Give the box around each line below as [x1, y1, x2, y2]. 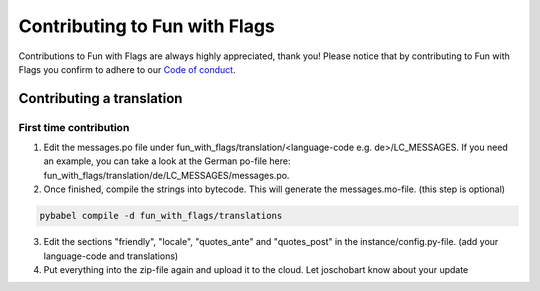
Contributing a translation [18, 90, 183, 107]
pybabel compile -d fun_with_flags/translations [39, 210, 283, 222]
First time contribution [18, 120, 130, 134]
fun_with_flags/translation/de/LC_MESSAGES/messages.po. [43, 169, 290, 181]
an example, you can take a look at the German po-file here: [43, 155, 291, 167]
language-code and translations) [43, 250, 179, 262]
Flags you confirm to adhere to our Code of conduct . [18, 63, 236, 75]
